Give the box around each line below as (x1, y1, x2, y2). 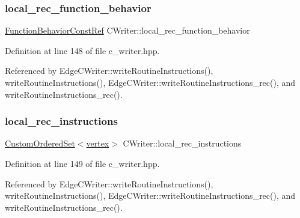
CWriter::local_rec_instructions (123, 137, 242, 150)
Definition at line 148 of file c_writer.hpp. (5, 44, 160, 56)
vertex (86, 137, 109, 150)
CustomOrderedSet (5, 137, 75, 150)
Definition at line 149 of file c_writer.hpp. (5, 157, 160, 169)
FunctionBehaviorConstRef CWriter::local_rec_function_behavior (5, 24, 250, 37)
